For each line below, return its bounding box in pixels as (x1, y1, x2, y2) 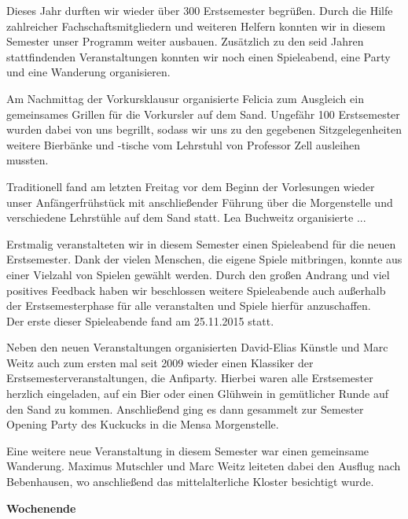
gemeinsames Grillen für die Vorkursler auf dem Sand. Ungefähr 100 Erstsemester (6, 105, 400, 122)
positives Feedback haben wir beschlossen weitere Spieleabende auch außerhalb (6, 282, 386, 298)
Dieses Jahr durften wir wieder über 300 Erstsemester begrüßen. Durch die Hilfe (6, 2, 393, 18)
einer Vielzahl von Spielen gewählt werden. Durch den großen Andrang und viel (6, 266, 390, 282)
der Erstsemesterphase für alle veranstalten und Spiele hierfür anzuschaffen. (6, 297, 371, 314)
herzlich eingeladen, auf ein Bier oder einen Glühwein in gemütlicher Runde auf (6, 385, 388, 402)
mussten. (6, 152, 49, 168)
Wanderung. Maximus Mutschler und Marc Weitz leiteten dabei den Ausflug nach (6, 458, 401, 474)
